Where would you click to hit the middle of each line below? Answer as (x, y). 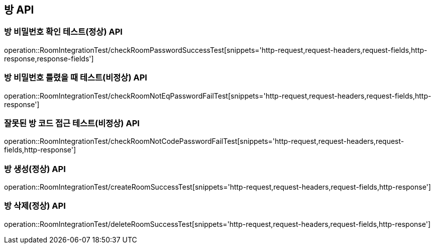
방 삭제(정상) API (35, 206)
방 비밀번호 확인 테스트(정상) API (63, 32)
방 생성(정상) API (35, 169)
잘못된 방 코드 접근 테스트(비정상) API (72, 123)
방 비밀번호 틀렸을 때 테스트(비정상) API (76, 78)
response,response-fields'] (49, 58)
